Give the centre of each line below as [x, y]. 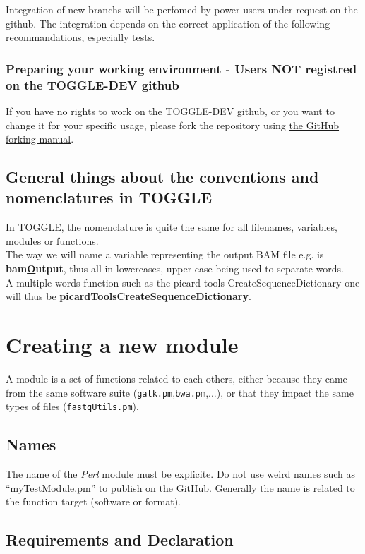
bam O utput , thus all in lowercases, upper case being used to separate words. [175, 269]
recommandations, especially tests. [80, 37]
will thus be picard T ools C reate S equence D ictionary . [128, 296]
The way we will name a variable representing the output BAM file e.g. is [165, 254]
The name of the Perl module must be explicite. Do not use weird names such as [180, 474]
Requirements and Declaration [120, 540]
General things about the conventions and [162, 177]
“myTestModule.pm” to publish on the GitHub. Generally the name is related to [180, 487]
